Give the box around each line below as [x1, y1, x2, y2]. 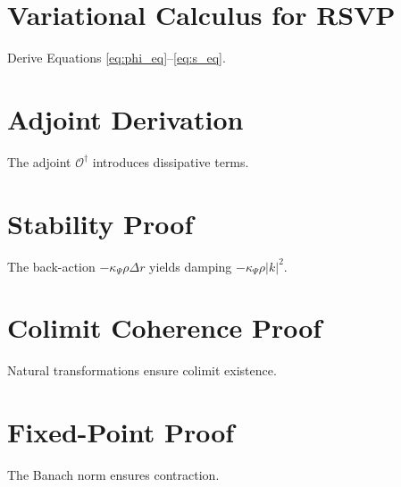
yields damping [149, 256, 232, 275]
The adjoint [7, 152, 71, 171]
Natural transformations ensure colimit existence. [7, 361, 277, 380]
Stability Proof [7, 205, 194, 241]
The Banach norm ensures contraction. [7, 466, 220, 483]
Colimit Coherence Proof [7, 309, 322, 346]
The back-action [7, 256, 96, 275]
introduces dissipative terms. [92, 152, 249, 171]
